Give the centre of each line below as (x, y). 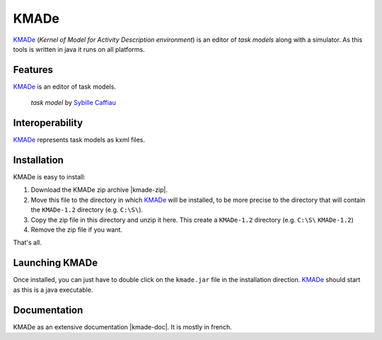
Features (33, 70)
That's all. (27, 243)
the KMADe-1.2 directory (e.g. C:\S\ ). (87, 210)
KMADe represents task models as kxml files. (79, 140)
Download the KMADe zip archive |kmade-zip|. (99, 190)
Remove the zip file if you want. (77, 229)
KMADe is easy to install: (50, 177)
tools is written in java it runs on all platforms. (79, 49)
